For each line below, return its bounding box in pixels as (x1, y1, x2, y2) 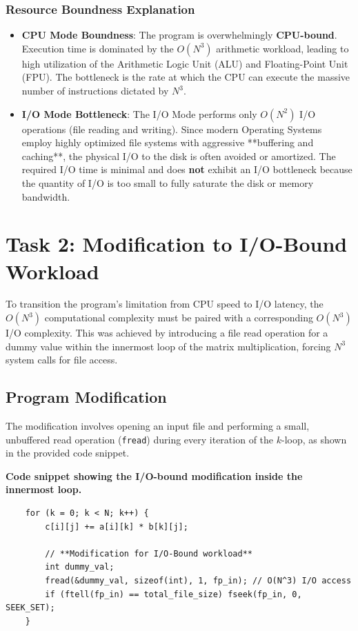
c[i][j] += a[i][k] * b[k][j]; (45, 521, 188, 532)
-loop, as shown (281, 432, 347, 446)
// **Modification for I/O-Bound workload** (45, 548, 252, 559)
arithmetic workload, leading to (216, 41, 349, 55)
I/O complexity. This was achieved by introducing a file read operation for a (6, 325, 328, 340)
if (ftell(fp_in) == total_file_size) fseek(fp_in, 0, (45, 589, 302, 599)
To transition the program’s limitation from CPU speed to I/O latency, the (6, 297, 324, 311)
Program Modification (6, 386, 167, 408)
